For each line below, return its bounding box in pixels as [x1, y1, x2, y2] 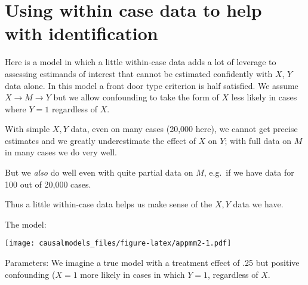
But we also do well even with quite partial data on [5, 166, 193, 179]
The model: [5, 217, 47, 230]
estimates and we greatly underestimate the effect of [5, 134, 196, 146]
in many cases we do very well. [5, 146, 117, 158]
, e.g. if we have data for [204, 166, 294, 179]
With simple [5, 122, 50, 135]
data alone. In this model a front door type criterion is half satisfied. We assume [5, 79, 298, 91]
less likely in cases [231, 91, 297, 103]
